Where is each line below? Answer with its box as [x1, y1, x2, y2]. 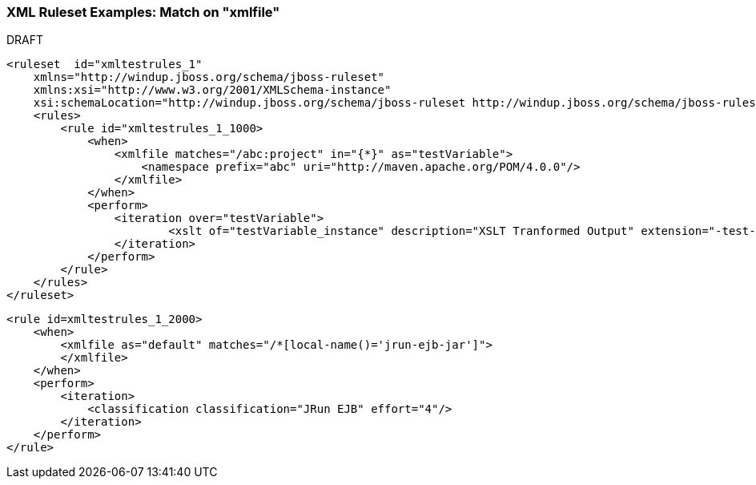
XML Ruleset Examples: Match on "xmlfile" [6, 4, 280, 20]
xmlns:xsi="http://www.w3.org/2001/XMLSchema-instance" [33, 83, 392, 97]
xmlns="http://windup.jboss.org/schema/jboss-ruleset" [33, 71, 385, 84]
